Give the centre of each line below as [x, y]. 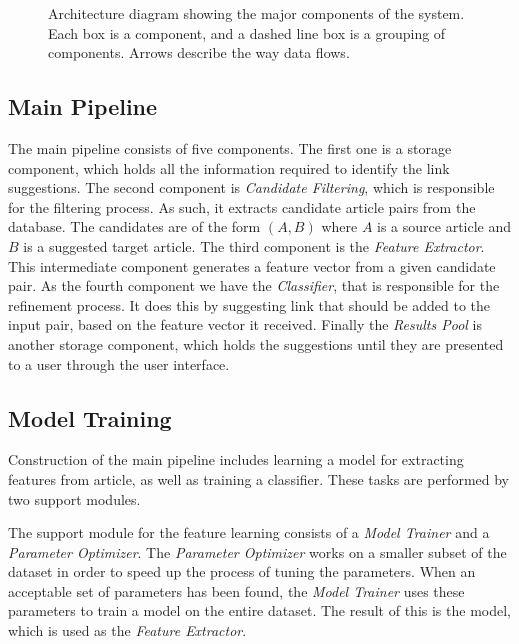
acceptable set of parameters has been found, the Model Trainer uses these [236, 590]
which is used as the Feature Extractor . [127, 630]
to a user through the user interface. [119, 363]
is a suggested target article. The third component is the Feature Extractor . [254, 245]
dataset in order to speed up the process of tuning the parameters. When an [242, 571]
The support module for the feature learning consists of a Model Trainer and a [249, 532]
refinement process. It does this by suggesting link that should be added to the [249, 304]
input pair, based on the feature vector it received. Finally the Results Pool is [245, 324]
